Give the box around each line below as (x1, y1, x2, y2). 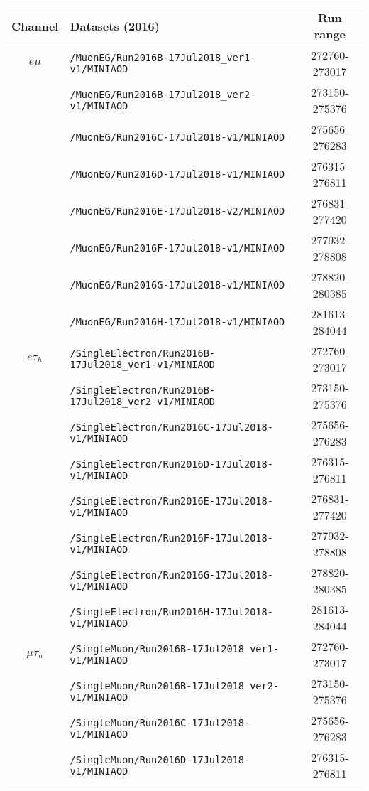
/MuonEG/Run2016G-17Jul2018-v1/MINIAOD (70, 279, 285, 291)
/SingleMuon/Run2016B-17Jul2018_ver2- (70, 680, 280, 692)
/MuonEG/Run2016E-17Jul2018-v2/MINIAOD (70, 205, 285, 217)
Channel (11, 17, 59, 34)
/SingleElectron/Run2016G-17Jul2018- (70, 569, 273, 581)
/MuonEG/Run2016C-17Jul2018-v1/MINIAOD (70, 131, 285, 143)
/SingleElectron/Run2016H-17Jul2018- (70, 606, 273, 618)
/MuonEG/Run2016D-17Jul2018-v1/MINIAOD (70, 168, 285, 180)
